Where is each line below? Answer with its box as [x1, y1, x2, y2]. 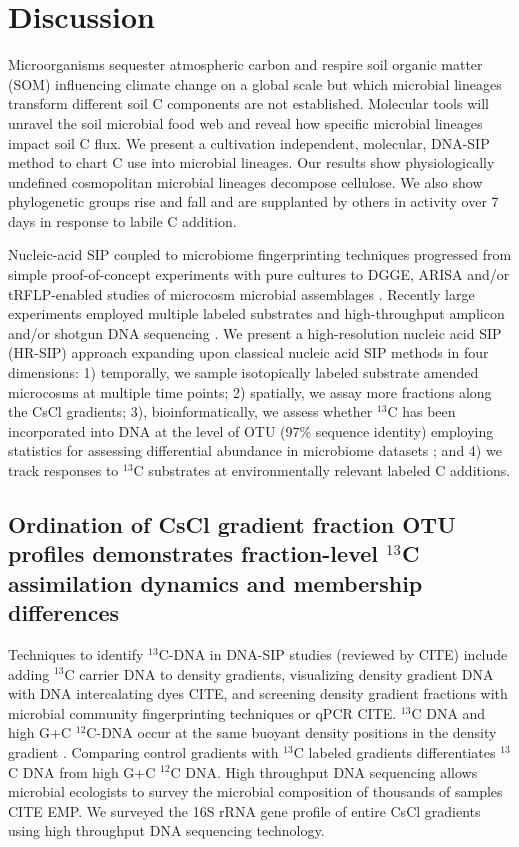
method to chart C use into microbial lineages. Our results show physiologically [8, 152, 495, 173]
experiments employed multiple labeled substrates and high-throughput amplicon [8, 303, 505, 324]
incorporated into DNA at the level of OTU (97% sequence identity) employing [8, 420, 494, 441]
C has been [387, 401, 456, 422]
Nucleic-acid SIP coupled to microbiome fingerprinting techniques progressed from [8, 244, 512, 265]
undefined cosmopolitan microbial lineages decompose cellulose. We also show [8, 171, 483, 192]
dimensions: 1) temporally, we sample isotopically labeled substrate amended [8, 362, 479, 383]
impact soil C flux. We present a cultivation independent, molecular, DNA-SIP [8, 132, 490, 153]
